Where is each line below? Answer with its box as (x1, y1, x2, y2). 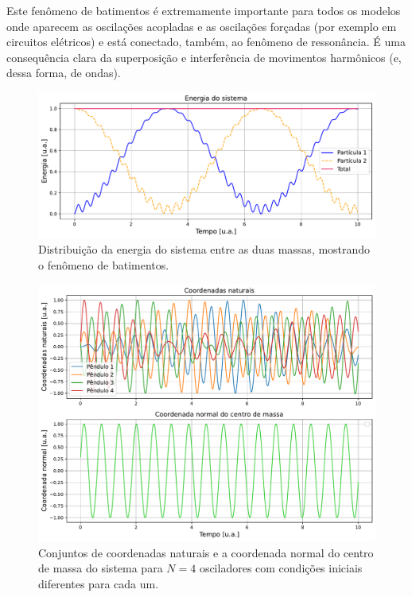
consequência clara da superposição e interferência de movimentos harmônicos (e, (6, 48, 402, 65)
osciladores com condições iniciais (199, 560, 363, 576)
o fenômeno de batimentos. (38, 257, 169, 273)
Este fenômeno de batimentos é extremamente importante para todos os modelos (6, 2, 401, 18)
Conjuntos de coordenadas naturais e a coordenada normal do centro (38, 544, 374, 560)
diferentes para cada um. (38, 575, 159, 591)
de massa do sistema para (38, 560, 163, 576)
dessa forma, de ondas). (6, 64, 121, 81)
